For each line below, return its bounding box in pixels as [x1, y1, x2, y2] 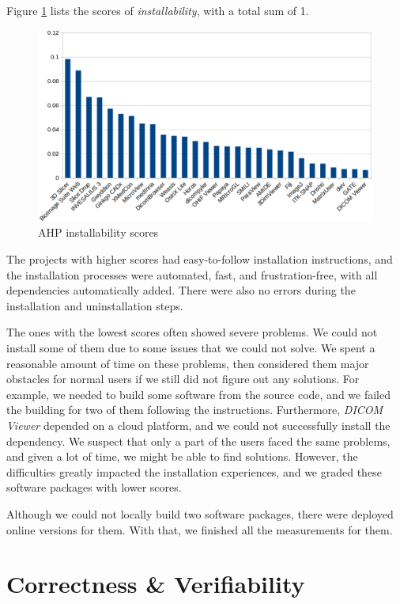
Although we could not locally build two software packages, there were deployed [6, 505, 394, 522]
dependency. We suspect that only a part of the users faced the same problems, [6, 432, 391, 449]
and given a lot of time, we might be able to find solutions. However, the [6, 448, 358, 465]
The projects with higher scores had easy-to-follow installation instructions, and [6, 251, 393, 267]
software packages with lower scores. [6, 479, 182, 496]
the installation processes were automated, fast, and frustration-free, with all [6, 266, 378, 283]
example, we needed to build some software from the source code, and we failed [6, 386, 391, 402]
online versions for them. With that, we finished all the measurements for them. [6, 521, 393, 538]
